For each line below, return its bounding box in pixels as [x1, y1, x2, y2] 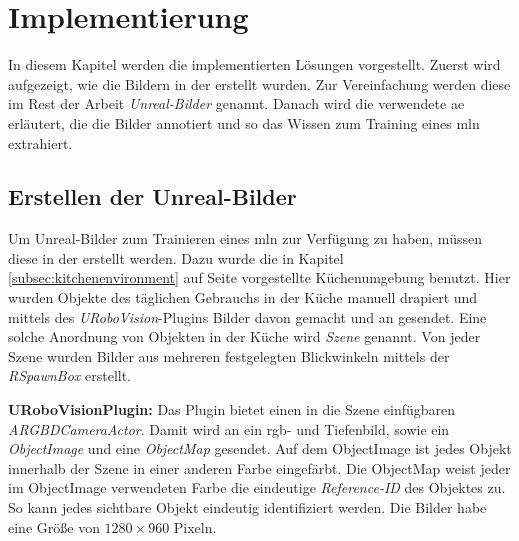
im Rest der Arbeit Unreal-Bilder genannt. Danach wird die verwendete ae [8, 93, 465, 114]
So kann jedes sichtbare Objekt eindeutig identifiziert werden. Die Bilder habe [8, 497, 487, 518]
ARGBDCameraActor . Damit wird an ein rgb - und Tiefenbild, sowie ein [8, 418, 450, 439]
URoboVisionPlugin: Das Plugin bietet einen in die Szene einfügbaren [8, 399, 456, 420]
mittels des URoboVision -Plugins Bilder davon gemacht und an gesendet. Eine [8, 306, 487, 327]
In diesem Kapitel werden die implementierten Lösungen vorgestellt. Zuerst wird [8, 54, 501, 75]
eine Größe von [8, 516, 100, 537]
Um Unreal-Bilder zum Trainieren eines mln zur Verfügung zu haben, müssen [8, 228, 482, 249]
